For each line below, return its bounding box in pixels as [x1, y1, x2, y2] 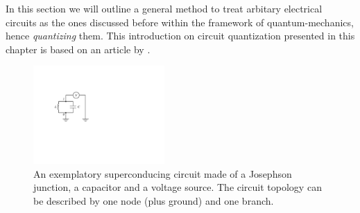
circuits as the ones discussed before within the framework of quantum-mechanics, [6, 15, 354, 29]
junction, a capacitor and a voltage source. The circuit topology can [33, 180, 322, 194]
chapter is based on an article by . [6, 41, 151, 56]
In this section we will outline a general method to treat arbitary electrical [6, 1, 323, 15]
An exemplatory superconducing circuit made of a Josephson [33, 166, 292, 180]
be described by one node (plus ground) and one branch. [33, 193, 274, 207]
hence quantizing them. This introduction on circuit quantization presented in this [6, 28, 355, 43]
